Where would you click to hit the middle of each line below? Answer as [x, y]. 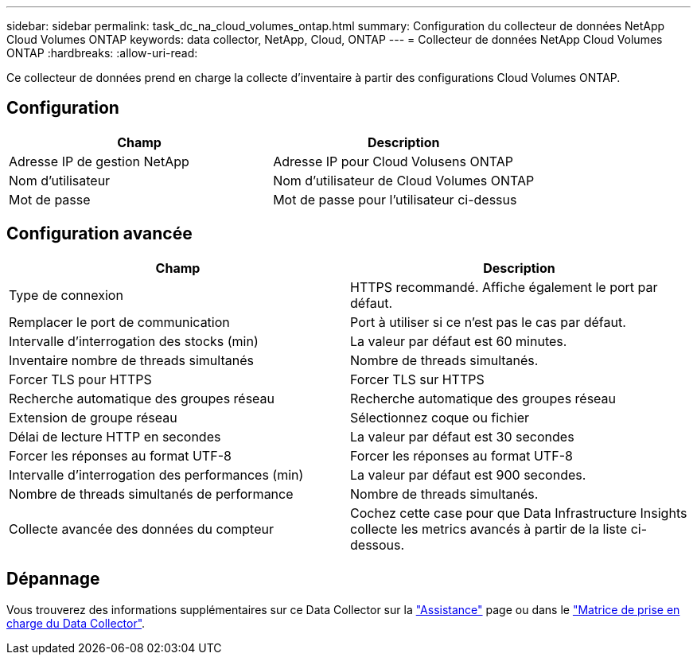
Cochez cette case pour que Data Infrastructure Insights [519, 513]
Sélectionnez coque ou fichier [440, 417]
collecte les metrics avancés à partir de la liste [489, 529]
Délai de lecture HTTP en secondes [115, 436]
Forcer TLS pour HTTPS [80, 379]
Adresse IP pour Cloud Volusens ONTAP [393, 161]
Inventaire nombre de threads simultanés [131, 360]
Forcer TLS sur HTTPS [417, 379]
